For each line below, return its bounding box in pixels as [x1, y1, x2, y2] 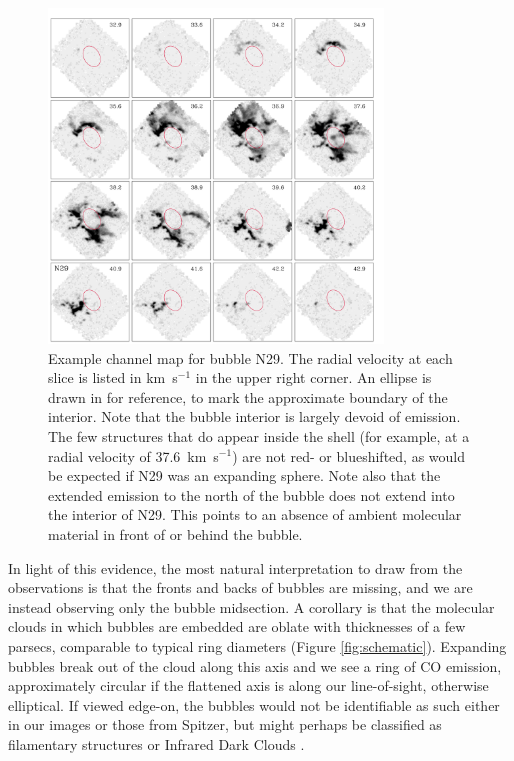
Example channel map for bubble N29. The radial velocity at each [48, 347, 453, 368]
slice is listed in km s [48, 367, 178, 388]
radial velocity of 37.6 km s [48, 445, 219, 466]
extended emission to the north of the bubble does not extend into [48, 484, 455, 505]
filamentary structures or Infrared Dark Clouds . [8, 733, 305, 754]
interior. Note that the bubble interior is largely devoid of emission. [48, 406, 461, 427]
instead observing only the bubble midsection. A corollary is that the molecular [8, 596, 495, 617]
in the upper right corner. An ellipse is [195, 367, 432, 388]
